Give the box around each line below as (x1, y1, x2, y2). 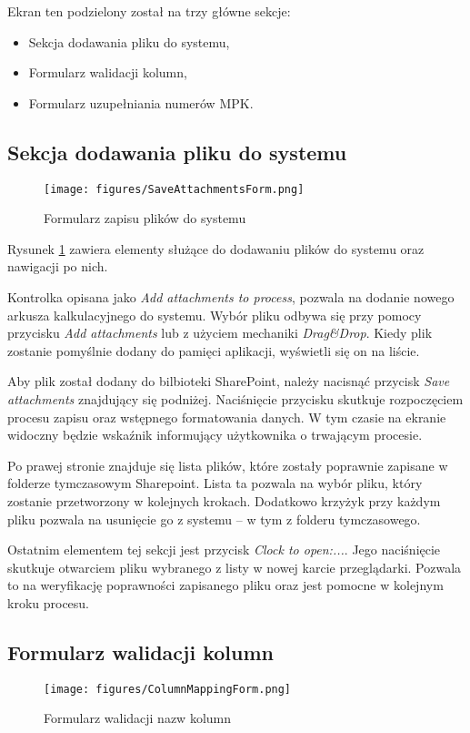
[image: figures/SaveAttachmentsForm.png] (44, 182, 305, 196)
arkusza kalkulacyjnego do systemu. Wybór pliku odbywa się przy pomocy (7, 305, 422, 324)
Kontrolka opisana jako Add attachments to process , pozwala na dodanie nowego (7, 288, 455, 307)
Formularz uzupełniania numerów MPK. (28, 93, 254, 112)
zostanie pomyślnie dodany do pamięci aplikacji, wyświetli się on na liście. (7, 341, 420, 360)
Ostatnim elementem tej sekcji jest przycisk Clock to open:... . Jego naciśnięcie (7, 540, 441, 559)
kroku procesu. (7, 593, 90, 612)
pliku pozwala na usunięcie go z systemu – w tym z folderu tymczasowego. (7, 509, 421, 528)
